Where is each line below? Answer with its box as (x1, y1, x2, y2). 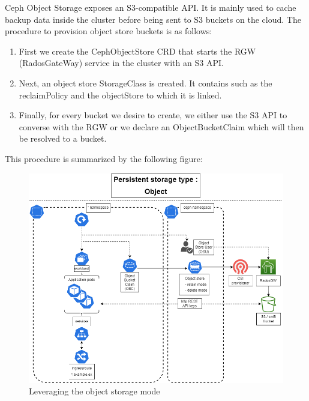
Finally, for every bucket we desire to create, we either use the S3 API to (19, 109, 287, 121)
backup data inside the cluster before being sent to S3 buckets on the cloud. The (5, 13, 301, 25)
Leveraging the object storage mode (29, 385, 160, 397)
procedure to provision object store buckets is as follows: (5, 25, 212, 37)
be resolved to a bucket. (19, 132, 107, 145)
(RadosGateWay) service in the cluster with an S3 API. (19, 56, 224, 69)
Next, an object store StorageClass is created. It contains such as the (19, 76, 272, 89)
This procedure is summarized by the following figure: (5, 152, 203, 164)
